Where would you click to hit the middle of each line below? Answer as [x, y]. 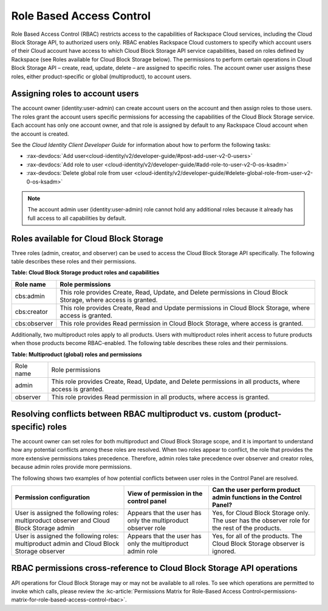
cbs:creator [31, 312]
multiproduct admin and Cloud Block [67, 544]
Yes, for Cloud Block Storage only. [261, 513]
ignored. [224, 551]
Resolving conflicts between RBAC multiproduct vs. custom [127, 414]
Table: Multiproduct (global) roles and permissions [77, 354]
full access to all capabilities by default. [77, 218]
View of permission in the [165, 494]
